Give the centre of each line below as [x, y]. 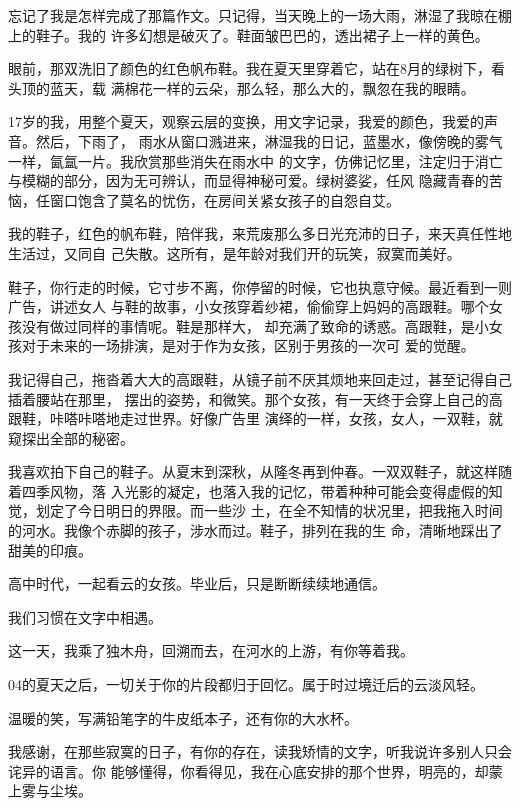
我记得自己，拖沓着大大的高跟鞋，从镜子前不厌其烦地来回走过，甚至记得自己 [260, 378]
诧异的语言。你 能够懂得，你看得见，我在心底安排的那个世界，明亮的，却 [248, 770]
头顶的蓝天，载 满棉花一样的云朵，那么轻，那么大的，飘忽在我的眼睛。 [241, 87]
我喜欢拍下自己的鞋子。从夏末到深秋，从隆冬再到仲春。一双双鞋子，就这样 [253, 471]
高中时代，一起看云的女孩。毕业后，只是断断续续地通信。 [197, 583]
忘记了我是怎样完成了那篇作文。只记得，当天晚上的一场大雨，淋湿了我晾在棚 [260, 15]
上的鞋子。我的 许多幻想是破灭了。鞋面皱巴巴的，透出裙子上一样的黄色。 [248, 34]
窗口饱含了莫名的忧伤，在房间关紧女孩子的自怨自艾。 [224, 199]
